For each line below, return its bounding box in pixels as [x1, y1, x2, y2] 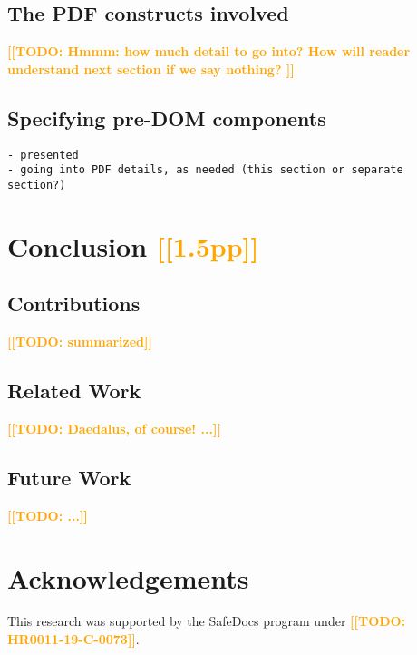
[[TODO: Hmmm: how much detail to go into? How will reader [7, 42, 411, 61]
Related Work [7, 376, 141, 405]
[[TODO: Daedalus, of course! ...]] [7, 418, 221, 437]
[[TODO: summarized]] [7, 332, 152, 351]
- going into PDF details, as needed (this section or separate [7, 163, 403, 177]
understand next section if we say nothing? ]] [7, 59, 295, 78]
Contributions [7, 289, 141, 318]
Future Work [7, 463, 131, 491]
